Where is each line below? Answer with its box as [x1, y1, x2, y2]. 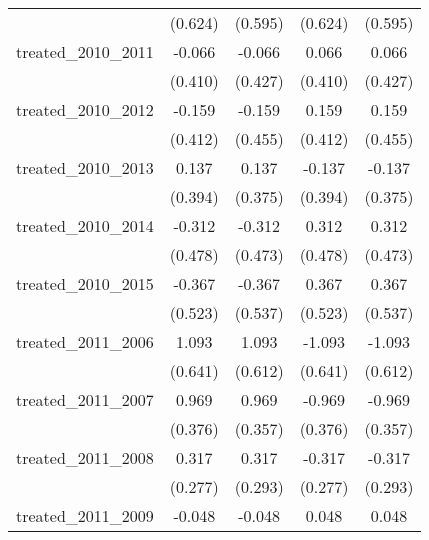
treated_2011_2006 [16, 330, 154, 353]
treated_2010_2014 [16, 214, 154, 237]
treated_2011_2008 [16, 446, 154, 469]
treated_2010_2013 [16, 156, 154, 179]
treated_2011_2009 [16, 504, 154, 527]
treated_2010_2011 [16, 40, 154, 63]
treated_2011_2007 [16, 388, 154, 411]
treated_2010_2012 [16, 98, 154, 121]
